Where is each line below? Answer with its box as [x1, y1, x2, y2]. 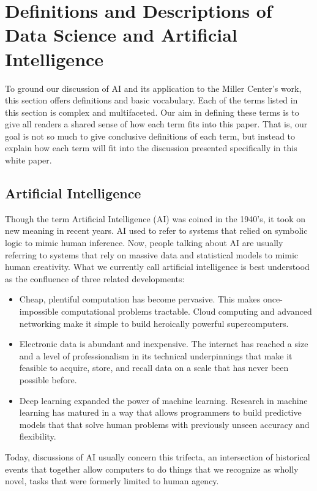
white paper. [5, 154, 52, 167]
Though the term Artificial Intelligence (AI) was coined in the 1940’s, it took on [5, 212, 305, 225]
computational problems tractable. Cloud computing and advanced [61, 305, 312, 318]
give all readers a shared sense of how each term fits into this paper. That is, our [5, 118, 308, 130]
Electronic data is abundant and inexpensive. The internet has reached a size [19, 337, 308, 350]
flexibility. [19, 430, 56, 443]
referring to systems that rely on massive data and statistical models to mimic [5, 248, 299, 261]
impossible [19, 305, 59, 318]
